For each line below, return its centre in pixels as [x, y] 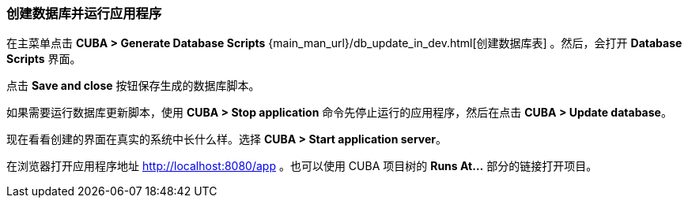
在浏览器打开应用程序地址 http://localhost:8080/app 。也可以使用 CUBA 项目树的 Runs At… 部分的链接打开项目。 [302, 166]
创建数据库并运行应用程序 [84, 13]
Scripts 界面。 [44, 59]
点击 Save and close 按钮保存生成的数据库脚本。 [133, 86]
